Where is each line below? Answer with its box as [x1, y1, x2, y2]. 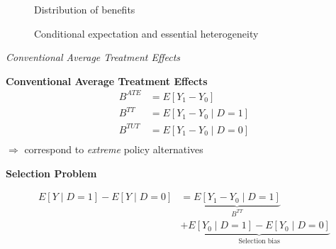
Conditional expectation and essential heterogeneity [34, 26, 259, 40]
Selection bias [238, 238, 280, 245]
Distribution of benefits [34, 2, 135, 16]
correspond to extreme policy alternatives [24, 142, 203, 156]
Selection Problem [6, 165, 97, 180]
